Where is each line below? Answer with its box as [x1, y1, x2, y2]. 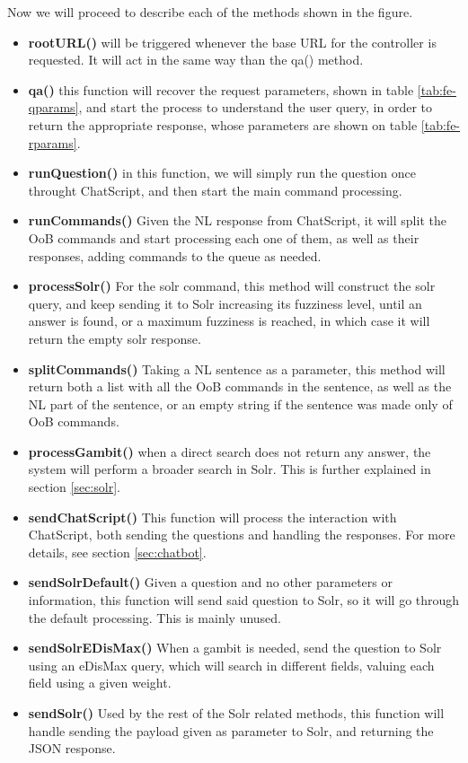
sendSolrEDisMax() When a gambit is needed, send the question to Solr [28, 638, 442, 657]
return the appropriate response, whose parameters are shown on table [28, 115, 418, 134]
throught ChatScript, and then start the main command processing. [28, 180, 402, 199]
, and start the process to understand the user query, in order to [78, 98, 432, 117]
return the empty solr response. [28, 329, 201, 347]
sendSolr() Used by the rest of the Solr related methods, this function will [28, 704, 445, 722]
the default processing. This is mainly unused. [28, 608, 282, 627]
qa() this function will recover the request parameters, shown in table [28, 80, 414, 99]
